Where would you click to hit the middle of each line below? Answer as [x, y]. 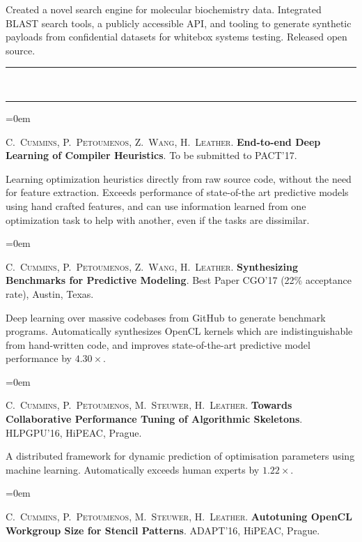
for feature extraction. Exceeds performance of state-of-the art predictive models [177, 192]
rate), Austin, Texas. [50, 293]
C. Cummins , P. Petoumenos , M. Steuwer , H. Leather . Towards [149, 405]
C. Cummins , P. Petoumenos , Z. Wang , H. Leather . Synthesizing [152, 266]
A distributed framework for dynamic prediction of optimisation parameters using [180, 456]
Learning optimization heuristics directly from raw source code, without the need [179, 178]
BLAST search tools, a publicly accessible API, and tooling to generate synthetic [179, 23]
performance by [39, 358]
